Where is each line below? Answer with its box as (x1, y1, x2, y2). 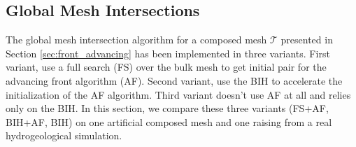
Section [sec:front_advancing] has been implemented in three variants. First (6, 45, 330, 60)
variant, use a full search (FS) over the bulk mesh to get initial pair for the (6, 59, 327, 74)
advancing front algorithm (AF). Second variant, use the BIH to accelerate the (6, 73, 343, 87)
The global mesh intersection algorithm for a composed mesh (6, 32, 267, 47)
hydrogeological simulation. (6, 128, 122, 143)
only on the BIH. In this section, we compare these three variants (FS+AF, (6, 101, 329, 115)
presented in (280, 32, 333, 47)
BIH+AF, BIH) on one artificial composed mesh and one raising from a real (6, 114, 332, 129)
